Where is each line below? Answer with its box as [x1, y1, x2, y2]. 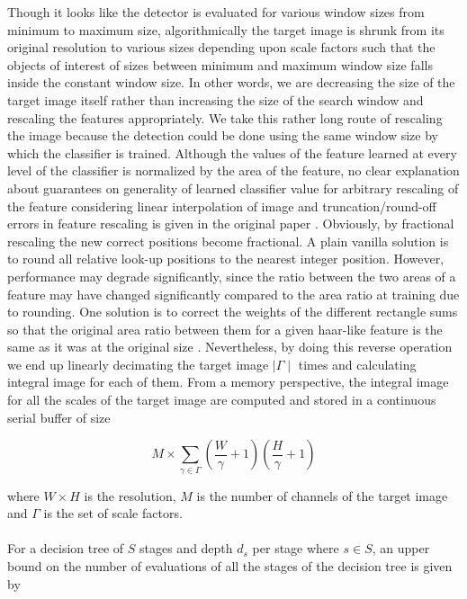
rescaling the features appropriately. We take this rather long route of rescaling [7, 108, 443, 127]
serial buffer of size [7, 407, 111, 426]
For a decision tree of [7, 539, 124, 558]
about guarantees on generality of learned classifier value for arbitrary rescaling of [7, 178, 459, 197]
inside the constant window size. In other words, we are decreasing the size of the [7, 73, 455, 92]
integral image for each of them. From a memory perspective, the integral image [7, 372, 449, 391]
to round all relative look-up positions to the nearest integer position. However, [7, 249, 445, 268]
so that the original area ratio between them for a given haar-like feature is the [7, 319, 443, 338]
